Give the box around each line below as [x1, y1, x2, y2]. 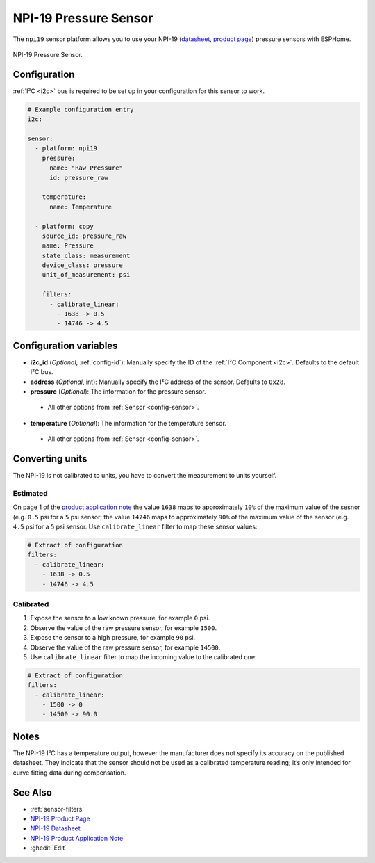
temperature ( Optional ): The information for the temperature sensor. [30, 419, 227, 427]
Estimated [12, 488, 48, 498]
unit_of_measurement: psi [42, 271, 131, 279]
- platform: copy [35, 223, 94, 230]
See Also [12, 787, 52, 798]
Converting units [12, 453, 87, 465]
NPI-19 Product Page [30, 814, 90, 823]
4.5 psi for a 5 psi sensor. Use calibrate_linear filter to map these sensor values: [12, 522, 258, 531]
